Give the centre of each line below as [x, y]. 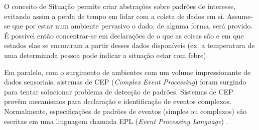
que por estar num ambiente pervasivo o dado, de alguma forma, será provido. [133, 26]
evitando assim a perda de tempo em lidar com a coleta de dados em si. [114, 16]
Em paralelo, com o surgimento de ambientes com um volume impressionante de [127, 72]
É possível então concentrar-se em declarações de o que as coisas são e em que [124, 35]
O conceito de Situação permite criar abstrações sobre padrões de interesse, [120, 6]
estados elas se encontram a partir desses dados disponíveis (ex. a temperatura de [129, 45]
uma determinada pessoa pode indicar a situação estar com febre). [106, 55]
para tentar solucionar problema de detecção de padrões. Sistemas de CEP [119, 91]
